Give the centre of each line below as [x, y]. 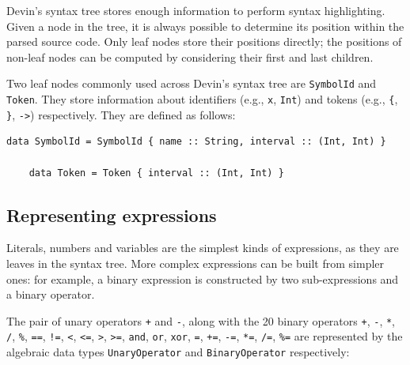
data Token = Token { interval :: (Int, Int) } [156, 173]
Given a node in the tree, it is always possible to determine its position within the [205, 26]
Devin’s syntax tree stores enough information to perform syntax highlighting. [196, 10]
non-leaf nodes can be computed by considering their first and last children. [190, 56]
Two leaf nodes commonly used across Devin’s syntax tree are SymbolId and [192, 83]
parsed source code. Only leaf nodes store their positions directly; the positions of [204, 41]
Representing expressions [112, 214]
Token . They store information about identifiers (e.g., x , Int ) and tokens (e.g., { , [202, 99]
